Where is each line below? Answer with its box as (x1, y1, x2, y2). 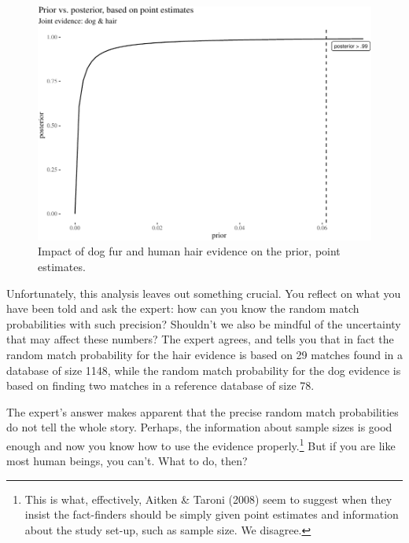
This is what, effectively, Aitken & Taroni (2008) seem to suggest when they (24, 490, 392, 507)
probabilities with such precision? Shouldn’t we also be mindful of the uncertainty (6, 315, 401, 332)
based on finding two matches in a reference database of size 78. (6, 377, 315, 394)
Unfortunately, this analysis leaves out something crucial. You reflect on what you (6, 284, 401, 301)
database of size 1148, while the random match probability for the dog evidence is (6, 361, 401, 378)
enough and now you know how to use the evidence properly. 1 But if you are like (6, 435, 396, 453)
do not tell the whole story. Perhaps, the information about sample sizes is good (6, 419, 392, 435)
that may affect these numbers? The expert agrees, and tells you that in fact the (6, 331, 394, 347)
